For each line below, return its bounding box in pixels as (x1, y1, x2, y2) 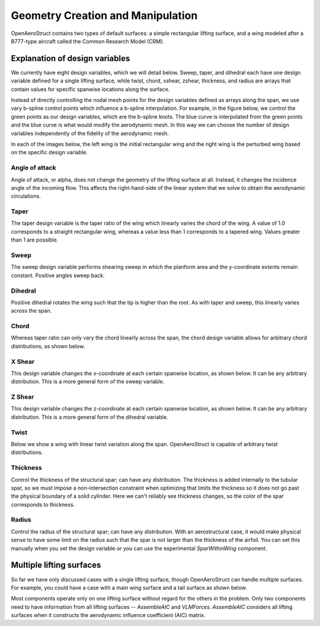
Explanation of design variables (11, 53, 130, 63)
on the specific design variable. (11, 149, 88, 156)
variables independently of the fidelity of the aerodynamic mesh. (11, 129, 169, 136)
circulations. (11, 193, 41, 200)
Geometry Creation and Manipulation (11, 9, 198, 22)
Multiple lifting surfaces (11, 560, 101, 570)
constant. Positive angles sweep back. (11, 272, 105, 279)
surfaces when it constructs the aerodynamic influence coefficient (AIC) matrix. (11, 612, 206, 619)
